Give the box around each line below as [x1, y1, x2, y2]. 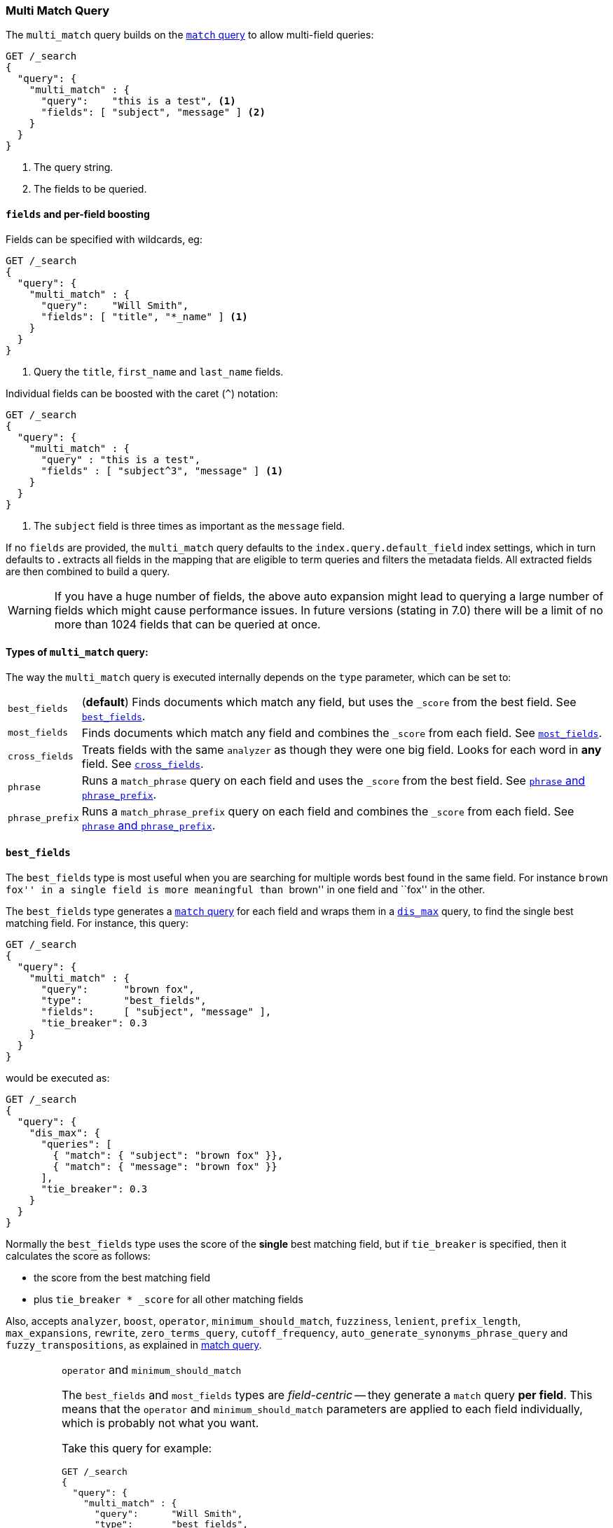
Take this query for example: [61, 1441, 212, 1456]
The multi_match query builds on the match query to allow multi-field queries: [6, 29, 374, 41]
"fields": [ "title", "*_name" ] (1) [41, 310, 248, 322]
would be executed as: [6, 1072, 110, 1085]
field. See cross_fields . [81, 756, 204, 771]
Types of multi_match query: [6, 646, 149, 659]
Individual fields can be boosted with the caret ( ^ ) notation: [6, 387, 278, 399]
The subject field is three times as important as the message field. [34, 519, 345, 532]
